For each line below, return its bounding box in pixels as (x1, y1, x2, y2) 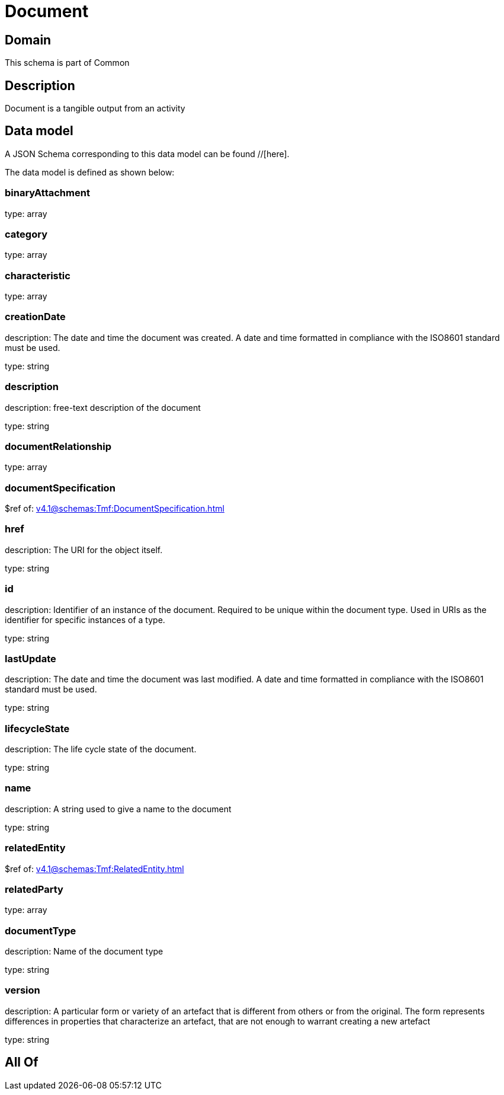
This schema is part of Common (5, 58, 130, 68)
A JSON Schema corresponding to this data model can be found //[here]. (5, 148, 290, 159)
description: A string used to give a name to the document (5, 803, 232, 814)
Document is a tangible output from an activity (5, 103, 185, 114)
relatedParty (5, 883, 63, 895)
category (5, 228, 47, 240)
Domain (5, 32, 52, 47)
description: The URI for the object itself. (5, 544, 163, 555)
